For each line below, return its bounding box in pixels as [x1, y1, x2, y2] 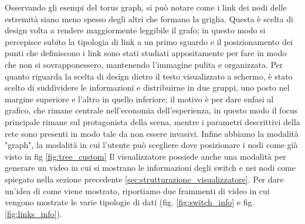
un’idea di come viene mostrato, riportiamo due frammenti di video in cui [5, 184, 270, 197]
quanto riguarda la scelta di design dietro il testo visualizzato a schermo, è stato [5, 70, 293, 82]
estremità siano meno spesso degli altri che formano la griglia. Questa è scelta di [5, 12, 293, 25]
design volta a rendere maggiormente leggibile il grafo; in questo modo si [5, 24, 266, 36]
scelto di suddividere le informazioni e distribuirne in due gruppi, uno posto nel [5, 81, 290, 94]
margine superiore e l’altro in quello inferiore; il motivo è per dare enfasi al [5, 92, 274, 105]
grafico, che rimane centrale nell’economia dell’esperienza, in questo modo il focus [5, 104, 298, 116]
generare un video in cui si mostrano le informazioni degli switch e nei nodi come [5, 161, 296, 174]
